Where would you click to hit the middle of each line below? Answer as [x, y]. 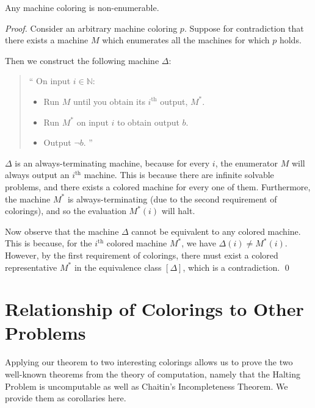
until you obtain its [109, 101]
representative [31, 267]
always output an [37, 175]
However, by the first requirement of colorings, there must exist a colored [142, 255]
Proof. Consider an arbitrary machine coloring [91, 28]
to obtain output [148, 122]
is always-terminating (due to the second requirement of [172, 199]
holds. [290, 40]
